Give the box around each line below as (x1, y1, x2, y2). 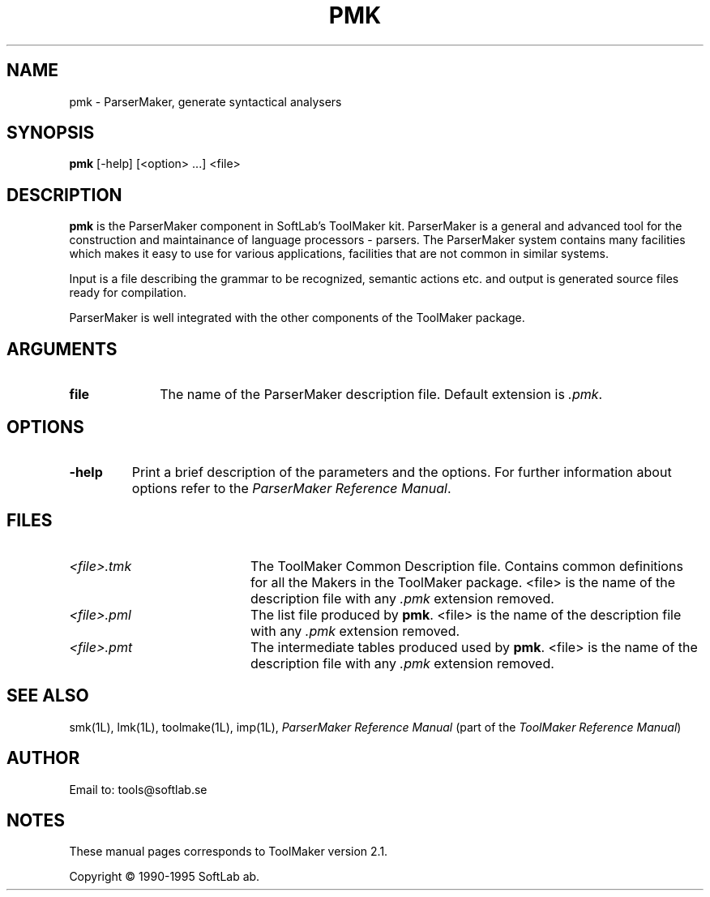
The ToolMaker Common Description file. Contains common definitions (250, 557, 683, 574)
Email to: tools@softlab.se (69, 782, 207, 796)
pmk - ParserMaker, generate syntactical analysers (69, 94, 342, 109)
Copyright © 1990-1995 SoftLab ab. (69, 869, 260, 884)
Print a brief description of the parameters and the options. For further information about (131, 463, 672, 480)
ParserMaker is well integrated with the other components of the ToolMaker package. (69, 311, 525, 325)
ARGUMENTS (6, 338, 118, 359)
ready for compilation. (69, 285, 186, 300)
